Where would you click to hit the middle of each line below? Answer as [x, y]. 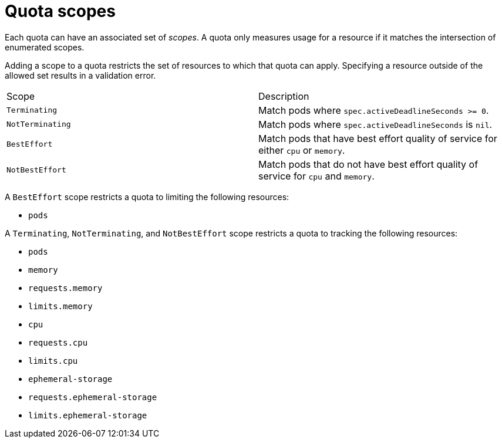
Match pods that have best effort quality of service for [378, 138]
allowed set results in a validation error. [80, 75]
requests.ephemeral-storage [93, 397]
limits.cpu [53, 361]
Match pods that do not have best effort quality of [368, 164]
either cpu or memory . [302, 150]
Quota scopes [60, 11]
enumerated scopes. [45, 47]
